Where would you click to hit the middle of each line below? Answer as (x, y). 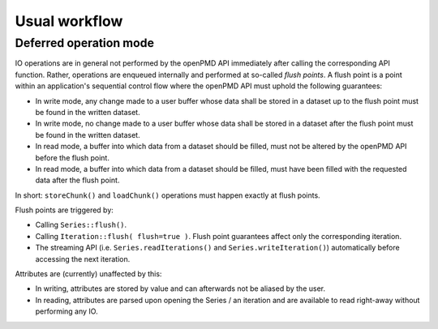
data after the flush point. (77, 180)
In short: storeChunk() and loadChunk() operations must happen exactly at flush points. (167, 195)
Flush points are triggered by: (64, 210)
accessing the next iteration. (83, 258)
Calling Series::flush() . (81, 225)
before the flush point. (72, 157)
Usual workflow (69, 21)
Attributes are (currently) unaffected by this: (88, 274)
